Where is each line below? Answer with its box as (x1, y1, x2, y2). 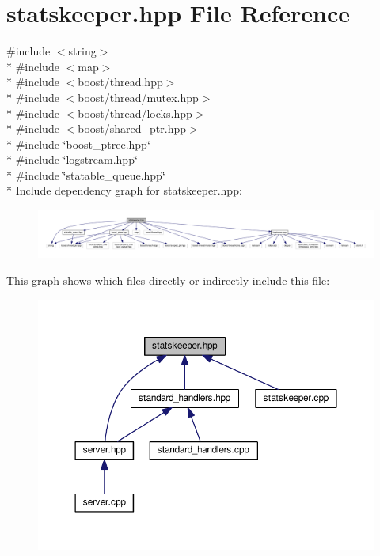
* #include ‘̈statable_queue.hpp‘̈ (6, 166, 165, 183)
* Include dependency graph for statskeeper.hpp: (6, 182, 242, 199)
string (68, 43, 97, 59)
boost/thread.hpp (78, 74, 163, 90)
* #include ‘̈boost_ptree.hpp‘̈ (6, 135, 150, 152)
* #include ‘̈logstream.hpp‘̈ (6, 151, 138, 168)
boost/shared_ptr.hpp (78, 120, 187, 137)
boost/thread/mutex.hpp (78, 89, 199, 105)
